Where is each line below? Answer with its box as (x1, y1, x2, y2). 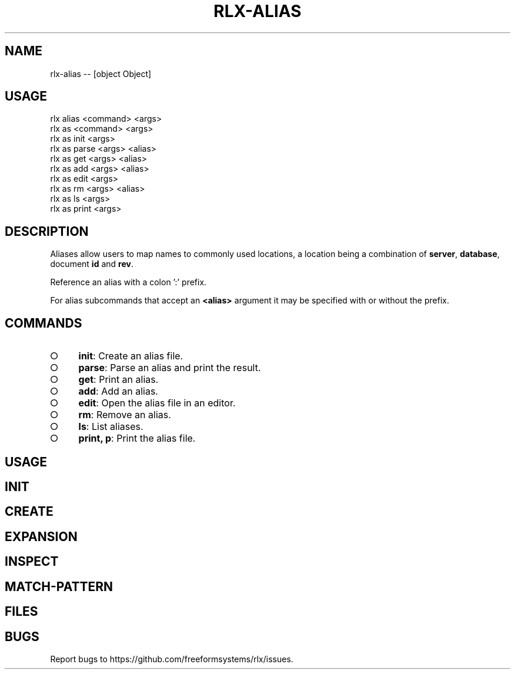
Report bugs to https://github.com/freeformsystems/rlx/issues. (50, 653, 293, 664)
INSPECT (5, 554, 59, 569)
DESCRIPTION (5, 223, 89, 239)
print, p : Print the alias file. (78, 432, 196, 445)
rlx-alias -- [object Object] (50, 68, 152, 79)
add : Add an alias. (78, 385, 158, 398)
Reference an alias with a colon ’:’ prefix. (50, 277, 207, 288)
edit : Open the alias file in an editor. (78, 397, 236, 409)
